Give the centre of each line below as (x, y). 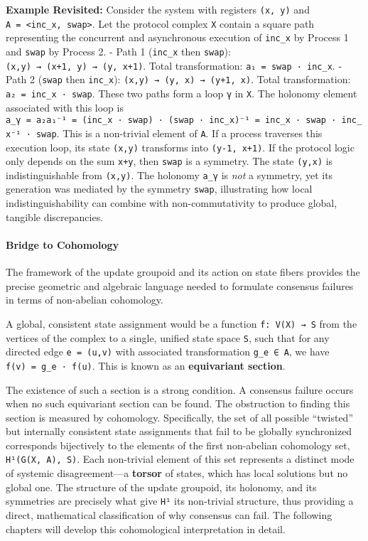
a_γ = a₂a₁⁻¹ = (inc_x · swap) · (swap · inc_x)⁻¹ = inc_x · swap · (171, 120)
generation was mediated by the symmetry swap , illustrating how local (159, 189)
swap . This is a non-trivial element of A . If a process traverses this (179, 133)
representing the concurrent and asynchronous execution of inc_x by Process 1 (177, 37)
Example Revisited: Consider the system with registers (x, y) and (158, 9)
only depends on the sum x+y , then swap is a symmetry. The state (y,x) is (169, 161)
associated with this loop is (65, 107)
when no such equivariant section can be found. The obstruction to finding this (178, 403)
